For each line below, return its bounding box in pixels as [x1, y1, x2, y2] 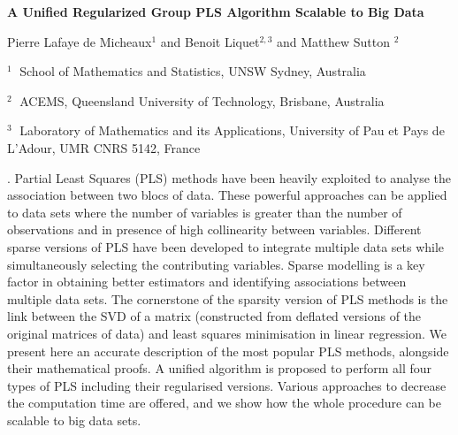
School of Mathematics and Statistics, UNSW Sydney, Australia [19, 62, 366, 80]
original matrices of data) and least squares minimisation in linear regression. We [7, 324, 447, 342]
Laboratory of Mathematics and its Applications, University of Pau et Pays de [19, 121, 445, 140]
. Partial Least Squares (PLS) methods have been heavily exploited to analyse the [7, 168, 452, 187]
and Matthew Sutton [277, 32, 391, 50]
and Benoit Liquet [160, 32, 260, 50]
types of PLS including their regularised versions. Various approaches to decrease [7, 376, 447, 394]
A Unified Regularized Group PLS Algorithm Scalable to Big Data [7, 3, 424, 20]
